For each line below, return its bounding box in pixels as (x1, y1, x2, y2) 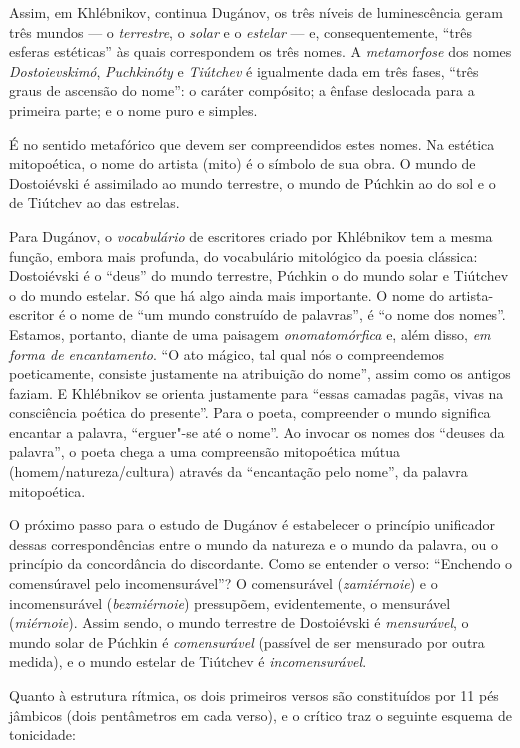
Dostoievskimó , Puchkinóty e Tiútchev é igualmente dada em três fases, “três (9, 60, 479, 81)
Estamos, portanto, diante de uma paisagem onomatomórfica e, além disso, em (9, 323, 491, 344)
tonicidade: (9, 724, 76, 745)
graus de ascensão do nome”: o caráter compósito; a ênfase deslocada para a (9, 80, 475, 101)
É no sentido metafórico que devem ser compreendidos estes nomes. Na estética (9, 133, 495, 154)
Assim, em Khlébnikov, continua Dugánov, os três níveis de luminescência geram (9, 2, 503, 22)
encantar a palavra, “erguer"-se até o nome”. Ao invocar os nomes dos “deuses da (9, 421, 505, 442)
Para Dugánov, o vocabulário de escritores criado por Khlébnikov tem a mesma (9, 225, 493, 246)
